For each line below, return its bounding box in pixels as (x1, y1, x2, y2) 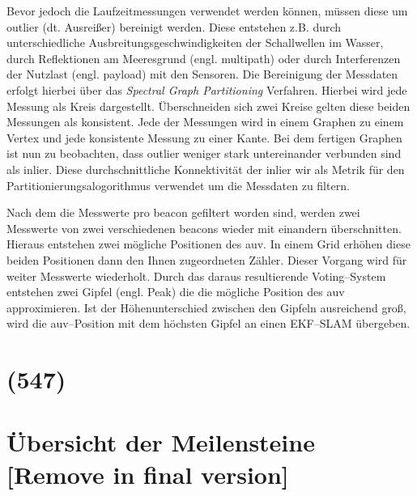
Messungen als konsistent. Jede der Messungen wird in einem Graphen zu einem (6, 113, 404, 130)
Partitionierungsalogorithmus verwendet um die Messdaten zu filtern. (6, 176, 350, 193)
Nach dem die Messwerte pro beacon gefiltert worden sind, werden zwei (6, 204, 360, 221)
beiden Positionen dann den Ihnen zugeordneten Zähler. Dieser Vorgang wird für (6, 251, 407, 268)
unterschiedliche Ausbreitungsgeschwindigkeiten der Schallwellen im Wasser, (6, 34, 384, 51)
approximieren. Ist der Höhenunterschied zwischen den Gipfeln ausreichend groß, (6, 299, 406, 316)
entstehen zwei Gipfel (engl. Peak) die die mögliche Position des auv (6, 283, 345, 300)
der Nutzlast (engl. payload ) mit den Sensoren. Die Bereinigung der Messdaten (6, 66, 398, 83)
